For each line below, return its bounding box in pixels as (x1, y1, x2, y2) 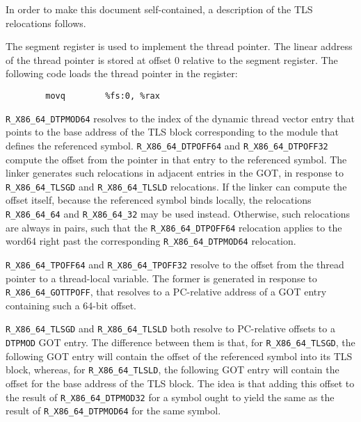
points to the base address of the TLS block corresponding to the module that (6, 124, 339, 139)
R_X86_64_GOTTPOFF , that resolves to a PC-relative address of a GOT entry (6, 284, 327, 299)
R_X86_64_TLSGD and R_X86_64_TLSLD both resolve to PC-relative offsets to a (6, 321, 335, 336)
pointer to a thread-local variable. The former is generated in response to (6, 270, 317, 285)
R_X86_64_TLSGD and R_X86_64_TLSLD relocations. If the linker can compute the (6, 179, 347, 193)
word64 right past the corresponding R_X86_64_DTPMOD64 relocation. (6, 234, 296, 248)
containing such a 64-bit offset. (6, 298, 136, 312)
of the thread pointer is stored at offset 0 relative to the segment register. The (6, 52, 338, 67)
